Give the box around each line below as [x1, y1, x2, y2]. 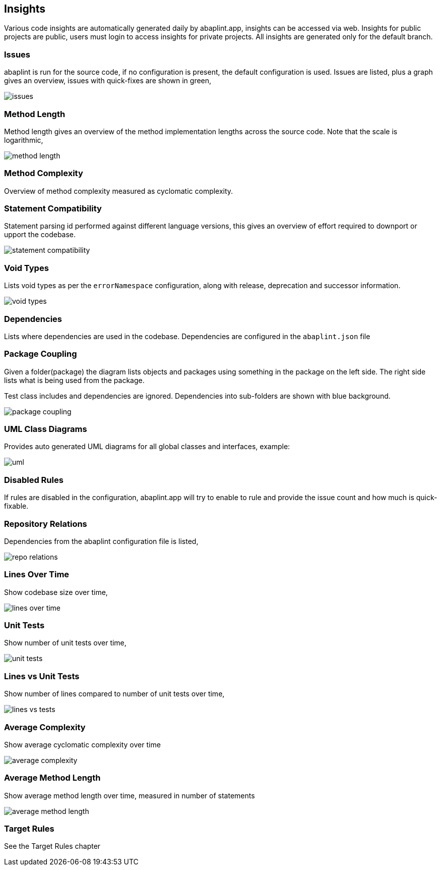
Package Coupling [4, 349, 77, 359]
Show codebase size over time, [4, 587, 108, 596]
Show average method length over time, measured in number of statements [4, 791, 255, 800]
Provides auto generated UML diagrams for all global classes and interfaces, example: [4, 442, 290, 451]
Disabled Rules [4, 474, 64, 485]
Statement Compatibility [4, 203, 102, 214]
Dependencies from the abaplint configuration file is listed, [4, 536, 199, 546]
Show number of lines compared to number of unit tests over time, [4, 689, 225, 698]
